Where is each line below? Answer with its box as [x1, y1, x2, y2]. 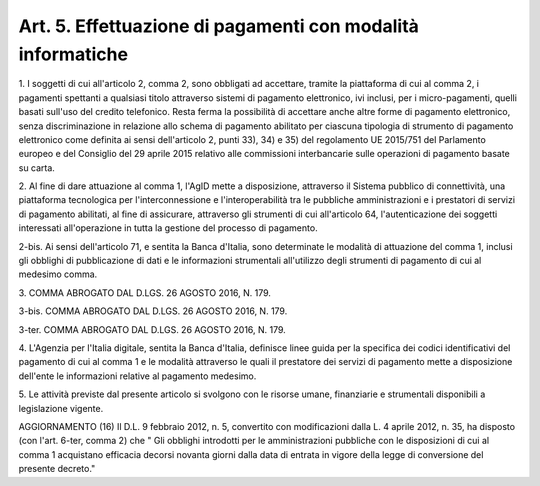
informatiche [18, 43, 129, 65]
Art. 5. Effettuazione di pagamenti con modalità [18, 15, 420, 37]
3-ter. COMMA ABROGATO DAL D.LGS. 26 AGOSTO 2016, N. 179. [18, 323, 287, 335]
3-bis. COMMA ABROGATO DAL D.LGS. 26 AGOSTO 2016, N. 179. [18, 305, 288, 317]
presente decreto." [18, 463, 96, 475]
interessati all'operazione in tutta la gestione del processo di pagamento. [18, 222, 319, 234]
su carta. [18, 161, 55, 174]
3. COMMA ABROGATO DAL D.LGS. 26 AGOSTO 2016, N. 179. [18, 286, 272, 299]
